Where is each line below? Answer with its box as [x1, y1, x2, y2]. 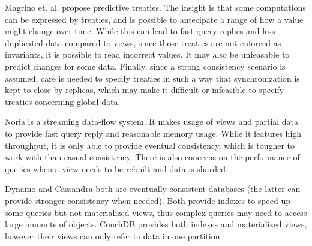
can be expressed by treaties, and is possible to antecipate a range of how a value [5, 13, 304, 25]
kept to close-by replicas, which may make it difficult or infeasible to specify [5, 83, 284, 96]
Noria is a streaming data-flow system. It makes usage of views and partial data [5, 115, 299, 128]
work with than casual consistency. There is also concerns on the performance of [5, 151, 300, 163]
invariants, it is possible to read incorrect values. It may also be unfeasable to [5, 48, 290, 61]
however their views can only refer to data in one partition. [5, 229, 223, 242]
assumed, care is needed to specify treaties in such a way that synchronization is [5, 71, 300, 84]
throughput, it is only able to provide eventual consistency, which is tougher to [5, 139, 295, 151]
